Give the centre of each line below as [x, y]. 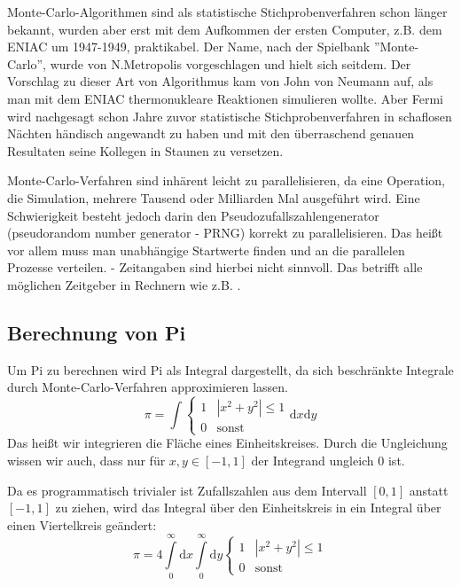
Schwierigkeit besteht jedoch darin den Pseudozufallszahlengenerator [193, 215]
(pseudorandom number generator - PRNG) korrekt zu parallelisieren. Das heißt [225, 233]
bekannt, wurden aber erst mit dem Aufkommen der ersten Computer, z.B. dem [225, 29]
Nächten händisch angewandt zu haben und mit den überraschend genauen [211, 133]
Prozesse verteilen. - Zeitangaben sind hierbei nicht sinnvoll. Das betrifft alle [215, 267]
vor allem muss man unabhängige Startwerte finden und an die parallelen [206, 250]
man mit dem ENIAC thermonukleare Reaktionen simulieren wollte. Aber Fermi [225, 98]
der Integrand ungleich [313, 461]
